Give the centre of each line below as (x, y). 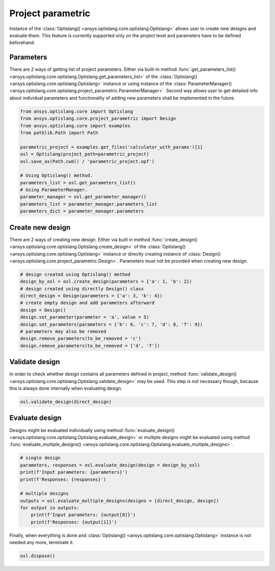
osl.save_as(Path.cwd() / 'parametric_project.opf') (87, 161)
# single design (40, 458)
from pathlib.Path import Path (59, 133)
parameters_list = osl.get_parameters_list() (78, 183)
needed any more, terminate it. (42, 542)
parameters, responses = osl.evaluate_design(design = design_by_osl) (110, 465)
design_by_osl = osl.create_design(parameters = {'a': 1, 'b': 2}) (106, 282)
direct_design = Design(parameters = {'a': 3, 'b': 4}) (91, 296)
